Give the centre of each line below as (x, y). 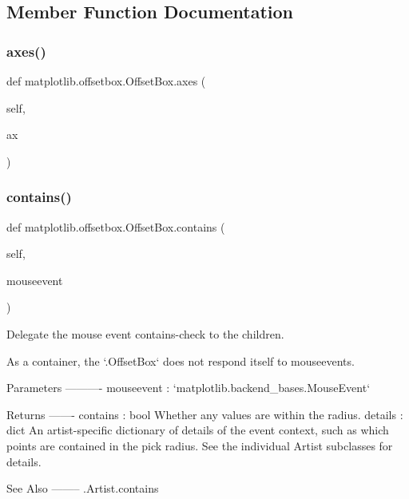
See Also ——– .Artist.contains (83, 488)
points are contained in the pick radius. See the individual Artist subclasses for (200, 445)
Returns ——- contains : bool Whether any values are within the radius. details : (205, 414)
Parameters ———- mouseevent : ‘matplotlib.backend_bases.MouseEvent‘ (189, 388)
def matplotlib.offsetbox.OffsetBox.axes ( (106, 81)
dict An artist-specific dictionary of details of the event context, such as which (198, 430)
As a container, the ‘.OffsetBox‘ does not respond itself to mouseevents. (181, 360)
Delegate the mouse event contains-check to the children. (145, 333)
